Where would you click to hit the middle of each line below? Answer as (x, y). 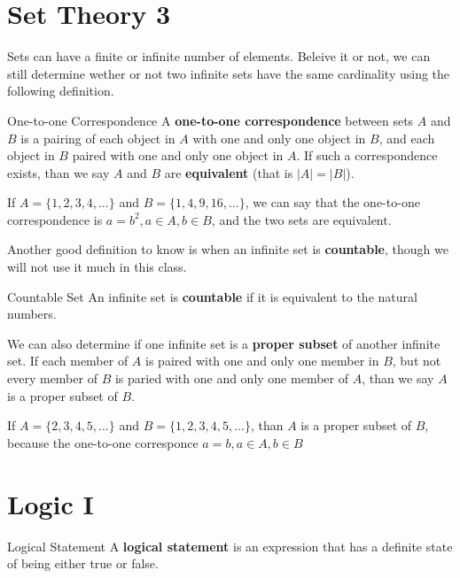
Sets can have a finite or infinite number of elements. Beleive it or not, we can (219, 56)
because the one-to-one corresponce (103, 442)
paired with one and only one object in (178, 155)
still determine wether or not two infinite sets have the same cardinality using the (229, 73)
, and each (407, 138)
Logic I (51, 503)
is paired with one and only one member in (262, 361)
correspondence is (55, 219)
